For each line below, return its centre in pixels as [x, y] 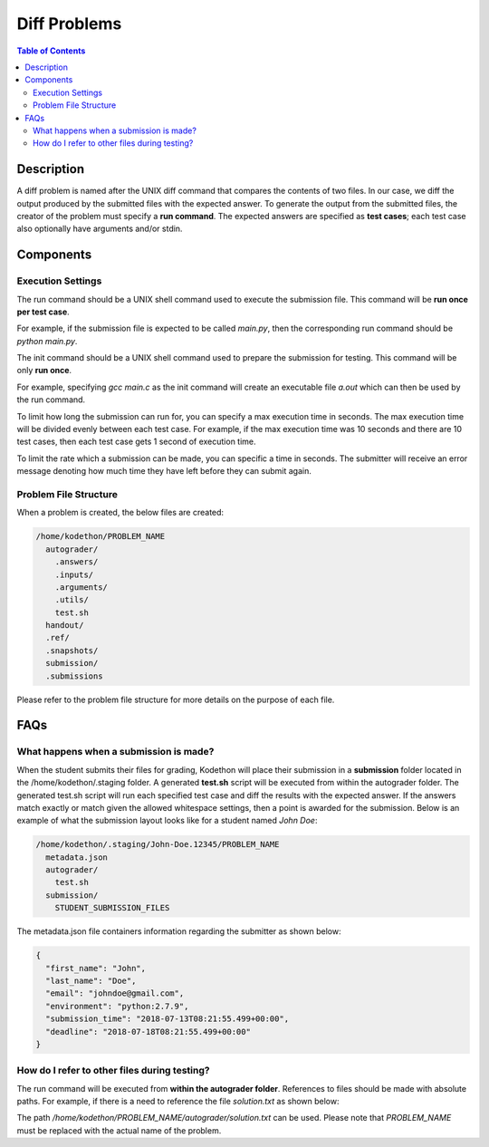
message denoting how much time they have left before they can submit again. [164, 471]
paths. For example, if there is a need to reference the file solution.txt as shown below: [178, 1102]
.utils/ [72, 600]
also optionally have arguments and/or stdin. [100, 229]
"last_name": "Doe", [91, 981]
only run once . [44, 371]
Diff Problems [69, 24]
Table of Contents [51, 51]
